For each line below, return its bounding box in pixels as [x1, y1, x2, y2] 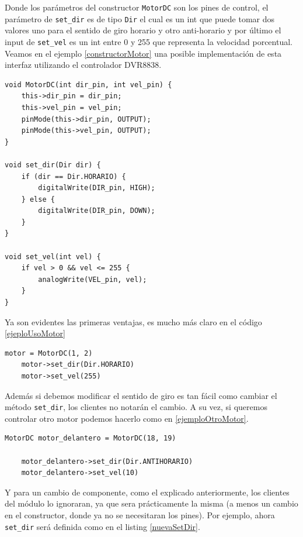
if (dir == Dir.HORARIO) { [21, 172, 126, 181]
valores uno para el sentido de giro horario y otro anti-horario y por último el [5, 24, 281, 36]
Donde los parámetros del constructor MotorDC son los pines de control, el [5, 1, 269, 13]
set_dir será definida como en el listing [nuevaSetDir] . [5, 520, 200, 532]
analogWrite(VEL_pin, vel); [38, 275, 147, 284]
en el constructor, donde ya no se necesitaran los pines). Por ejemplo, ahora [5, 509, 275, 521]
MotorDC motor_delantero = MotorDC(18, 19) [5, 434, 176, 443]
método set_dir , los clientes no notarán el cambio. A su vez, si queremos [5, 401, 267, 413]
